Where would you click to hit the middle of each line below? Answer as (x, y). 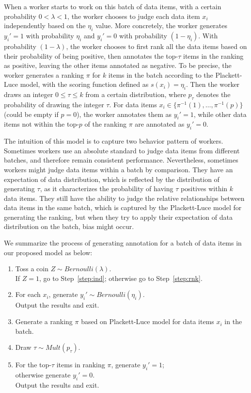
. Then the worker (213, 84)
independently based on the (45, 25)
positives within (204, 188)
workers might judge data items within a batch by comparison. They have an (118, 169)
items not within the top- (41, 124)
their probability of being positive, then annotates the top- (91, 56)
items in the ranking (213, 56)
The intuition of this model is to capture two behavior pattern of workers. (114, 141)
